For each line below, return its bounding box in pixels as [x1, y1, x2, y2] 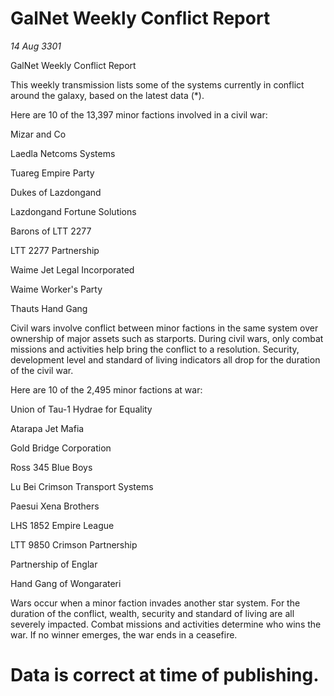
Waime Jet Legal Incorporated [10, 263, 135, 276]
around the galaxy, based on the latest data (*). [10, 89, 205, 101]
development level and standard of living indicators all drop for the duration [10, 353, 321, 366]
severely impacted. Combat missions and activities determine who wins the [10, 618, 322, 630]
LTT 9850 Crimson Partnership [10, 538, 138, 551]
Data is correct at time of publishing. [10, 664, 320, 687]
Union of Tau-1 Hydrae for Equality [10, 403, 153, 415]
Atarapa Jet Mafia [10, 422, 85, 434]
